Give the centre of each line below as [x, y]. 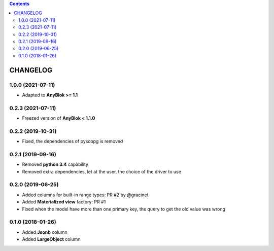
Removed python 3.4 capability [55, 164]
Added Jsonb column [45, 232]
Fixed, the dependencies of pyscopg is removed [73, 141]
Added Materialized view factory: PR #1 [64, 202]
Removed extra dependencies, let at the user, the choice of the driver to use [101, 171]
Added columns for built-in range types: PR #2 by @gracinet [85, 195]
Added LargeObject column [51, 239]
